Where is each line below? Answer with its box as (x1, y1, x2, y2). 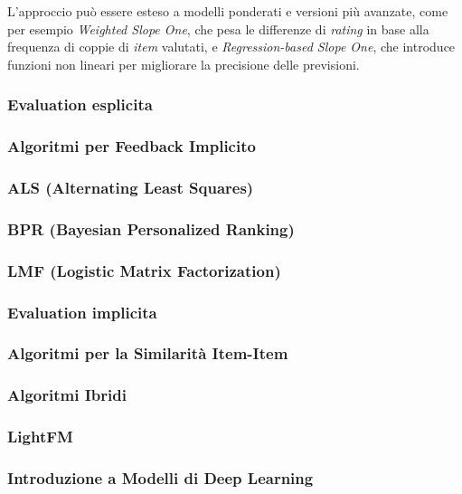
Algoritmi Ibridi (7, 384, 127, 406)
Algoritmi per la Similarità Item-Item (7, 342, 288, 365)
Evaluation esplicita (7, 93, 153, 116)
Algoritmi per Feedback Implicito (7, 135, 256, 157)
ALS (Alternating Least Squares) (7, 176, 254, 198)
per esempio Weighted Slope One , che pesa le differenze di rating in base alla (7, 19, 429, 38)
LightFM (7, 425, 73, 448)
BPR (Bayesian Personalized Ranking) (7, 217, 295, 240)
